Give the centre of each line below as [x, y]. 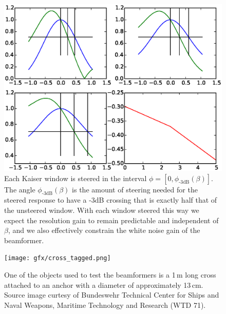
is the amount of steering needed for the [135, 189]
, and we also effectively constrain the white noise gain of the [104, 230]
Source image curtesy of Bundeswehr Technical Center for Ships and [112, 295]
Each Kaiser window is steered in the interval [76, 178]
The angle [20, 189]
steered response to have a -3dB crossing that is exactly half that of [111, 200]
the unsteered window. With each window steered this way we [102, 210]
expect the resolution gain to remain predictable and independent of [111, 220]
